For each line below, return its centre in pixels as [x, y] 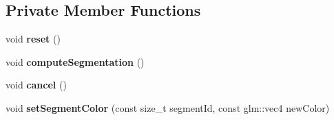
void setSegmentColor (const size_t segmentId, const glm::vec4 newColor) [168, 107]
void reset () [33, 39]
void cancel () [36, 85]
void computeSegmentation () [75, 61]
